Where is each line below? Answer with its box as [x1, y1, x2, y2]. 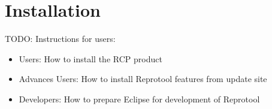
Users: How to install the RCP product [19, 52, 162, 65]
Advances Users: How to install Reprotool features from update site [19, 72, 267, 85]
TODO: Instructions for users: [5, 32, 116, 45]
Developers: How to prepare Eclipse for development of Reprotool [19, 92, 260, 105]
